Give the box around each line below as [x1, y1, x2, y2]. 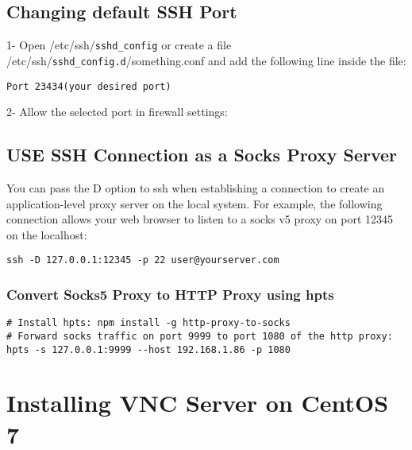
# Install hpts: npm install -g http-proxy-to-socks [6, 317, 291, 329]
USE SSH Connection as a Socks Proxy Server [6, 142, 398, 167]
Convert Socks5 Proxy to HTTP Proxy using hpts [6, 284, 334, 304]
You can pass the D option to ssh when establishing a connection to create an [6, 179, 385, 196]
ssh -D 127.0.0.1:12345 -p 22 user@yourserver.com [6, 254, 279, 266]
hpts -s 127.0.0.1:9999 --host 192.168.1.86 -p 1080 [6, 343, 291, 355]
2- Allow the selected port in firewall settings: [6, 103, 228, 120]
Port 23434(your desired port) [6, 80, 171, 92]
